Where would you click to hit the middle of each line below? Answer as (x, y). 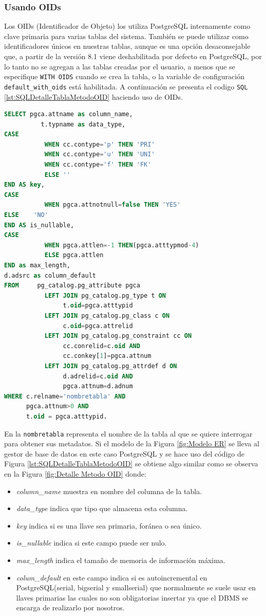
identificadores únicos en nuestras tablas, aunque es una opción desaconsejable (127, 46)
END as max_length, (37, 265)
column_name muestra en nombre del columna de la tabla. (109, 491)
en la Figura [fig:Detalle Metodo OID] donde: (75, 473)
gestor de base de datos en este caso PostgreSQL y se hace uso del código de (125, 453)
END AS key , (24, 185)
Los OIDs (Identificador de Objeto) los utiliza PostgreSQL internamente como (127, 26)
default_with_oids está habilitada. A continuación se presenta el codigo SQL (126, 86)
